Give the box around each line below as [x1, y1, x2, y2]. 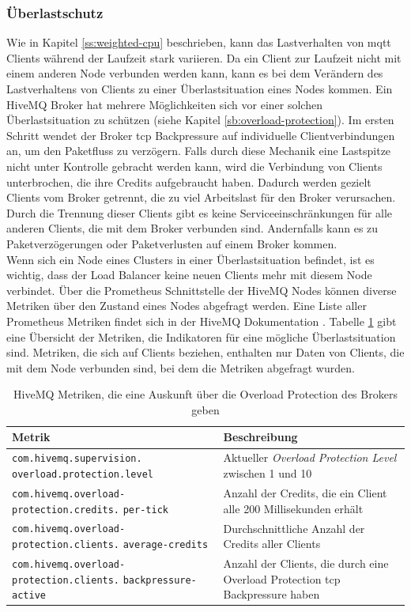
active [12, 590, 46, 602]
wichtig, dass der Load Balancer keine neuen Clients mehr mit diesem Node [6, 266, 372, 283]
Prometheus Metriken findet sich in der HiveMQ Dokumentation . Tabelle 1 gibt [6, 312, 397, 329]
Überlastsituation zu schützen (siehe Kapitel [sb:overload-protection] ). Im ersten [6, 111, 394, 128]
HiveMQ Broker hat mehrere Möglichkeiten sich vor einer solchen [6, 96, 322, 112]
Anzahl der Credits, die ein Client [223, 484, 387, 501]
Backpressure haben [223, 586, 320, 603]
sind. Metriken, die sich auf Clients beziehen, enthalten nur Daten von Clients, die [6, 344, 405, 361]
